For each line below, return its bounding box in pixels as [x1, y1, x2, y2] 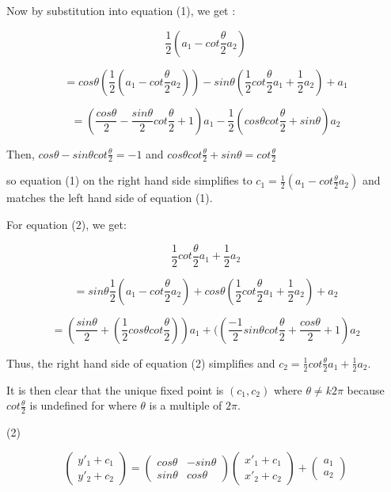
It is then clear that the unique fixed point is [6, 381, 224, 398]
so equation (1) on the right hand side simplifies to [6, 172, 252, 189]
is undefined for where [29, 397, 137, 414]
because [347, 381, 385, 398]
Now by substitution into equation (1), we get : [6, 2, 236, 18]
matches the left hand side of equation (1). [6, 189, 213, 206]
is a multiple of [149, 397, 222, 414]
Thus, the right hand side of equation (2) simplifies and [6, 354, 275, 371]
